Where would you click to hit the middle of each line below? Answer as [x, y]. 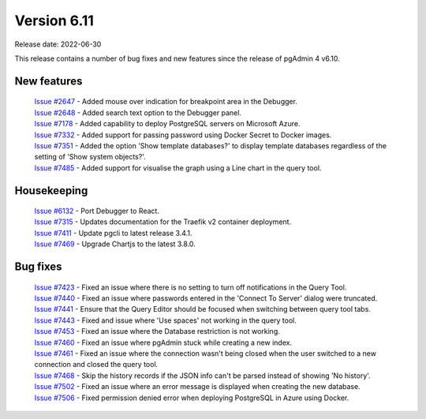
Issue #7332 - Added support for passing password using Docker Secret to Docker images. [183, 135]
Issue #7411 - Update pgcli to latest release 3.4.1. [113, 233]
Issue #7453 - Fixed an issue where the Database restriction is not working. [157, 331]
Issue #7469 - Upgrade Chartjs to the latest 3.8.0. [115, 244]
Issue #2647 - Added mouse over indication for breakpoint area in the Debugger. [166, 102]
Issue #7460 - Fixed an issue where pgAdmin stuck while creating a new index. [163, 342]
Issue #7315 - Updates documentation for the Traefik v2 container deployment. [163, 222]
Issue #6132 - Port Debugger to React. [97, 211]
